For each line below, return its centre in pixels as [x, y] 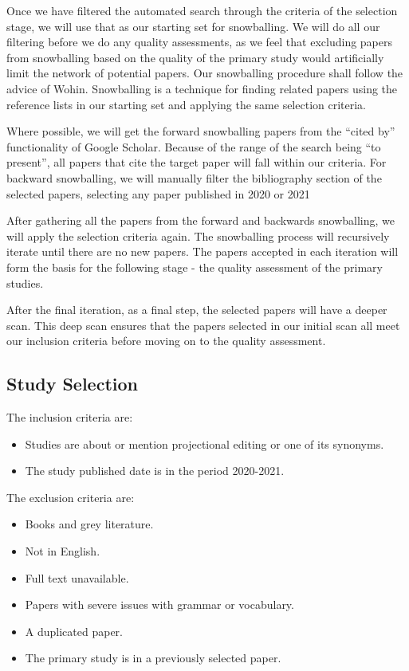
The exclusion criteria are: [71, 497]
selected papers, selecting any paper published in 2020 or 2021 [158, 193]
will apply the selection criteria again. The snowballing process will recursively [198, 235]
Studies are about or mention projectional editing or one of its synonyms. [204, 443]
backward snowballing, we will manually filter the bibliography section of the [194, 177]
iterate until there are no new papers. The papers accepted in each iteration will [203, 251]
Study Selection [72, 384]
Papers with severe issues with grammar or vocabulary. [159, 604]
